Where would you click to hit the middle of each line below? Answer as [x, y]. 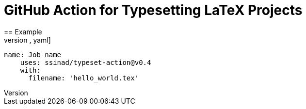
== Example [23, 31]
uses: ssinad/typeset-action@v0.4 [86, 62]
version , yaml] [27, 40]
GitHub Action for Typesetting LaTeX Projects [153, 10]
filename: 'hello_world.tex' [84, 78]
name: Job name [33, 54]
